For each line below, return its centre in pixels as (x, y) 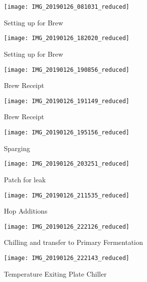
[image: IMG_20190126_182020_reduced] (67, 38)
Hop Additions (26, 211)
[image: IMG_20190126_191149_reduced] (67, 101)
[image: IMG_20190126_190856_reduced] (67, 70)
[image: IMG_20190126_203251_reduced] (67, 164)
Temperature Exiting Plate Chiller (55, 273)
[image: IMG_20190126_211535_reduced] (67, 195)
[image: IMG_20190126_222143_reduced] (67, 258)
